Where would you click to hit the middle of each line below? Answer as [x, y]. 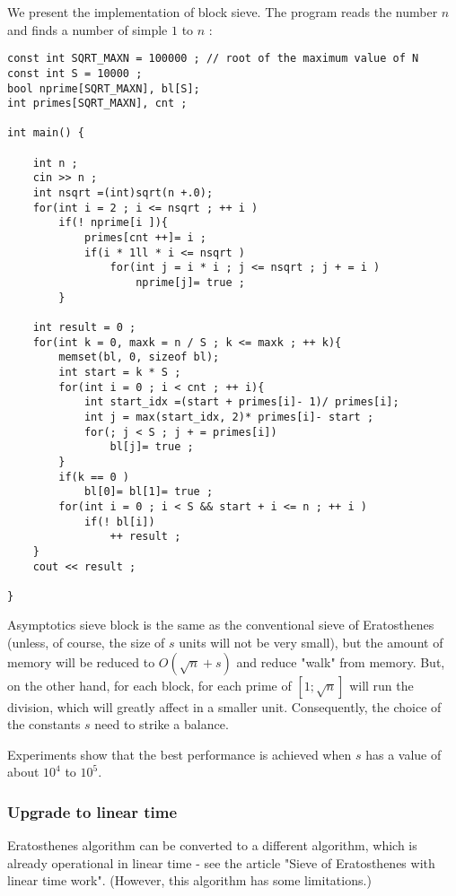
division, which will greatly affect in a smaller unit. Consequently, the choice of [224, 706]
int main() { [46, 133]
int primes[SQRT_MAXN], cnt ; [97, 104]
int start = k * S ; [120, 372]
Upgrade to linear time [92, 811]
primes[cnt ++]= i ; [145, 238]
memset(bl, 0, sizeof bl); [139, 357]
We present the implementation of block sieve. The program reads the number [223, 12]
